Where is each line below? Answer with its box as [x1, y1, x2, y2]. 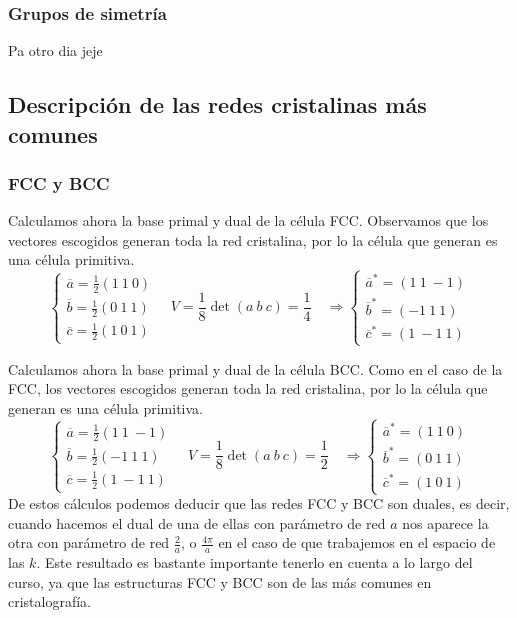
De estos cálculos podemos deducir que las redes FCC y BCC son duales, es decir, [8, 493, 510, 514]
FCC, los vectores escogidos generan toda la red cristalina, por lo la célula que [8, 378, 488, 399]
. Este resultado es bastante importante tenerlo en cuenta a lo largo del [36, 552, 473, 573]
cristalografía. [8, 591, 92, 612]
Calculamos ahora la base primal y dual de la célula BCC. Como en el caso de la [8, 358, 503, 379]
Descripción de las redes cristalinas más [8, 89, 427, 120]
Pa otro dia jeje [8, 40, 103, 61]
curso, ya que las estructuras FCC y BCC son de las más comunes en [8, 571, 432, 592]
